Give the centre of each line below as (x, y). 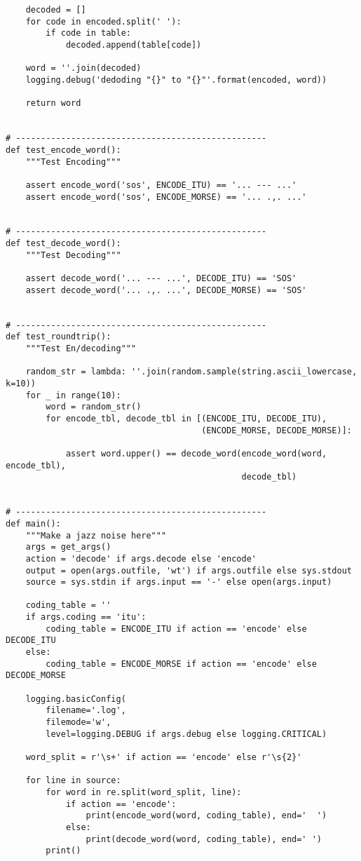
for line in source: (73, 781)
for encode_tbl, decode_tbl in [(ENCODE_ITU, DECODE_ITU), (186, 418)
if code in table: (88, 33)
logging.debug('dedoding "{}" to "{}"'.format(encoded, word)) (176, 80)
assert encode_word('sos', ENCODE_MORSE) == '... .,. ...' (166, 197)
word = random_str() (94, 407)
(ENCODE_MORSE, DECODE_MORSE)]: (277, 430)
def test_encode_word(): (63, 150)
